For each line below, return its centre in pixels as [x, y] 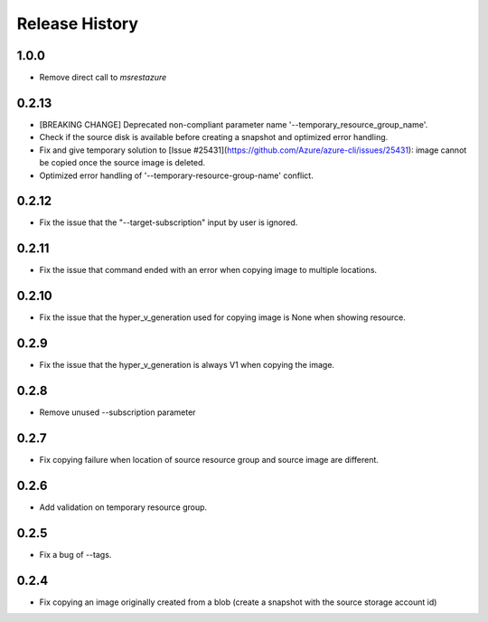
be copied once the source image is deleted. [122, 163]
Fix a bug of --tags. [75, 554]
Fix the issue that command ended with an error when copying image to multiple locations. [208, 270]
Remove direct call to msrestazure [103, 78]
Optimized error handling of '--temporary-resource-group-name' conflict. [176, 175]
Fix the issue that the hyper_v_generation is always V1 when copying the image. [187, 365]
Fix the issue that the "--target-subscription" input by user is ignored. [169, 222]
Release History [78, 24]
